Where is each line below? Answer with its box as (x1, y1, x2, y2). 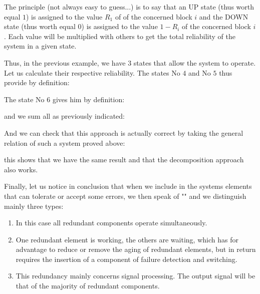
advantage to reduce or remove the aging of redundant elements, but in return (16, 244, 256, 254)
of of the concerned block (115, 11, 192, 22)
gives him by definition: (52, 94, 125, 104)
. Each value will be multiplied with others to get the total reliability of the (4, 31, 235, 41)
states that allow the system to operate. (133, 57, 256, 68)
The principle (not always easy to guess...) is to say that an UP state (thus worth (4, 2, 254, 12)
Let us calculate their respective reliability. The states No (4, 67, 180, 78)
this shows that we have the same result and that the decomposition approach (4, 154, 244, 165)
